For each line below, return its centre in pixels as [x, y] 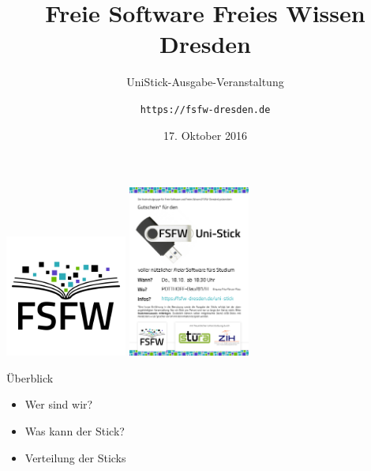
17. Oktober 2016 [205, 135]
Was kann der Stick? [75, 431]
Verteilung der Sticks [75, 457]
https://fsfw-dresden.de [205, 109]
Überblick [30, 377]
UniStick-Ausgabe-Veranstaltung [205, 82]
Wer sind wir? [59, 404]
